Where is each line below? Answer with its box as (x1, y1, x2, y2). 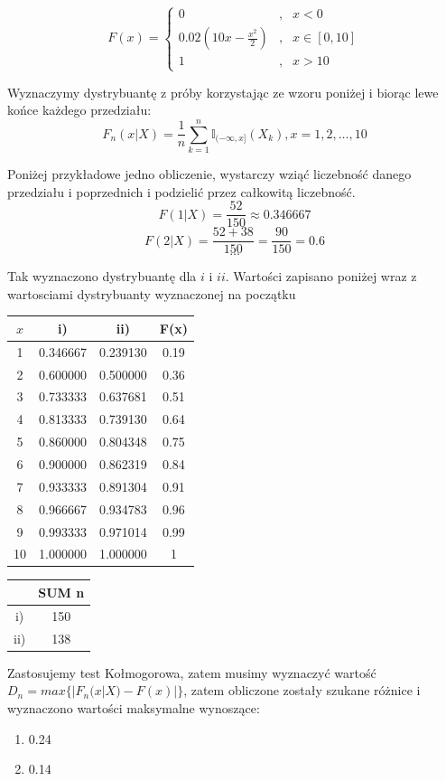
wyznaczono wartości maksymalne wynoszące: (7, 698, 260, 717)
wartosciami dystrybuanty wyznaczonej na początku (7, 284, 296, 303)
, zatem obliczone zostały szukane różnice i (183, 681, 421, 700)
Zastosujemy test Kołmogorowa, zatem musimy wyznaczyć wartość (7, 663, 376, 682)
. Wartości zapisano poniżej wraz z (225, 267, 417, 286)
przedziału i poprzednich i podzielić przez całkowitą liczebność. (7, 182, 356, 201)
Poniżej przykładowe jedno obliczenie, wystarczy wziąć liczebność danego (7, 164, 412, 183)
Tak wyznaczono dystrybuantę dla (7, 267, 197, 286)
